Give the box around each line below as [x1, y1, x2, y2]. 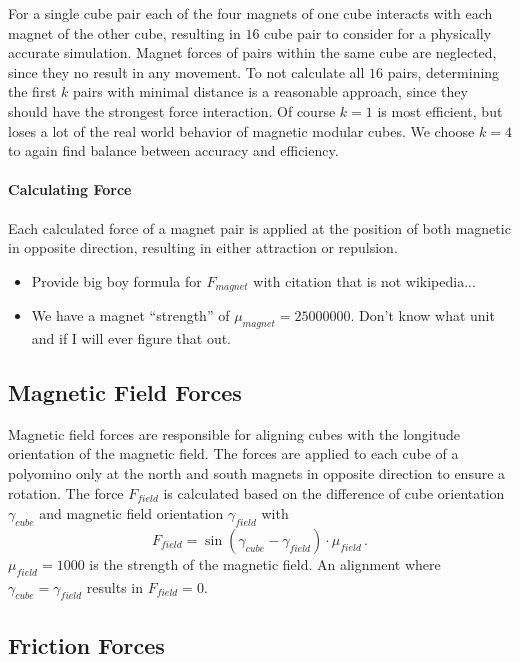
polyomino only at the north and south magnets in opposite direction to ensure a [8, 462, 506, 483]
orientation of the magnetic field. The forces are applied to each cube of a [8, 443, 459, 464]
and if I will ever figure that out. [31, 327, 232, 348]
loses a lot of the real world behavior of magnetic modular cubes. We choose [8, 120, 475, 141]
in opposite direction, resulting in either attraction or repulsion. [8, 237, 398, 258]
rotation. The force [8, 482, 124, 503]
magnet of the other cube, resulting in [8, 22, 241, 43]
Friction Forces [8, 629, 165, 660]
